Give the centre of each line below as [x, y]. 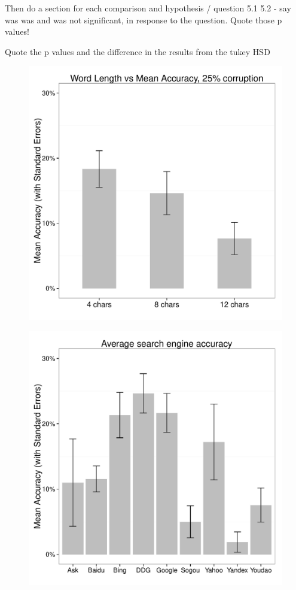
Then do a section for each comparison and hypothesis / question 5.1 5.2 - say [148, 8]
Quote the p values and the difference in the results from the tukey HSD [138, 51]
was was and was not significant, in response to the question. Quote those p [144, 19]
